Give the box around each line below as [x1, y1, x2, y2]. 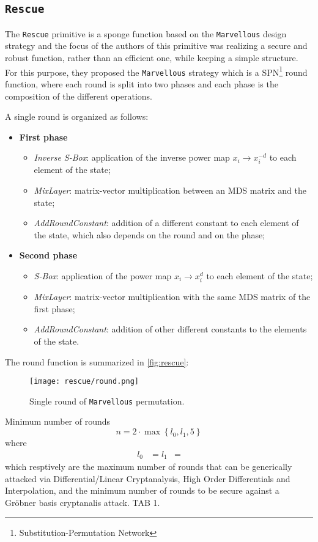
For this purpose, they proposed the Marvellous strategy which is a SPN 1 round [5, 64, 308, 78]
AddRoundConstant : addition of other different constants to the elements [34, 323, 307, 335]
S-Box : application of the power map [34, 269, 172, 282]
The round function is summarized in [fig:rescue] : [5, 355, 189, 368]
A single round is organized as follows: [5, 110, 149, 123]
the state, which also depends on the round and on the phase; [34, 228, 265, 241]
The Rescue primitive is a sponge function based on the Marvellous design [5, 27, 287, 40]
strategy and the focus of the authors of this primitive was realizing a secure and [5, 39, 308, 52]
